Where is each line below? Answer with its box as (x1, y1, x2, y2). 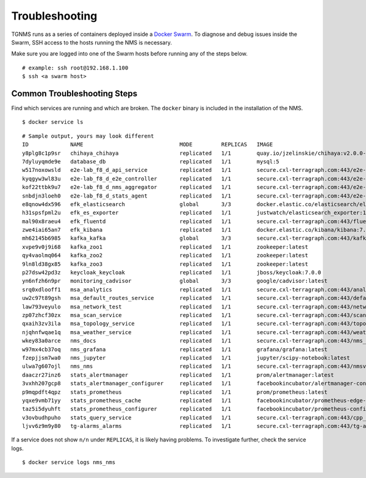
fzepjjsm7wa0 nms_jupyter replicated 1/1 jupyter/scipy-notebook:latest (22, 354, 350, 361)
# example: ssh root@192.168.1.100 (22, 64, 129, 71)
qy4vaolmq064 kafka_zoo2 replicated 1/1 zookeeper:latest (22, 252, 309, 259)
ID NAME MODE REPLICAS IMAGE (22, 141, 273, 148)
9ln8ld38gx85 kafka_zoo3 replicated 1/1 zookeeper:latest (22, 260, 309, 268)
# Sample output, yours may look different (22, 132, 154, 140)
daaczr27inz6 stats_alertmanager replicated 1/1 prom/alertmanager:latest (22, 371, 334, 378)
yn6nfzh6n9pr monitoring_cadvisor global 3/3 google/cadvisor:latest (22, 277, 328, 285)
